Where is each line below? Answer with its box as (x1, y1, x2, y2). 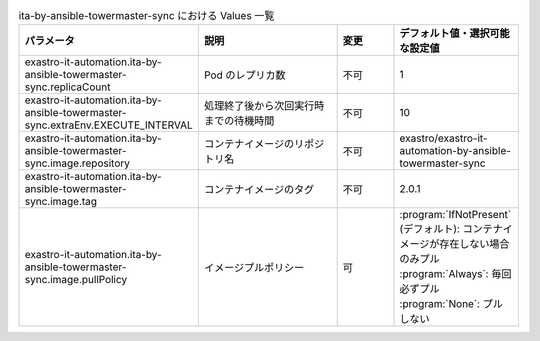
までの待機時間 (203, 114, 275, 128)
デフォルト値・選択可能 (399, 26, 510, 40)
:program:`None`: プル (399, 297, 504, 311)
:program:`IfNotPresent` (399, 208, 512, 222)
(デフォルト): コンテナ (399, 222, 504, 236)
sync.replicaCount (24, 80, 111, 94)
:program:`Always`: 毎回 (399, 267, 512, 281)
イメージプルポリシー (203, 261, 305, 275)
